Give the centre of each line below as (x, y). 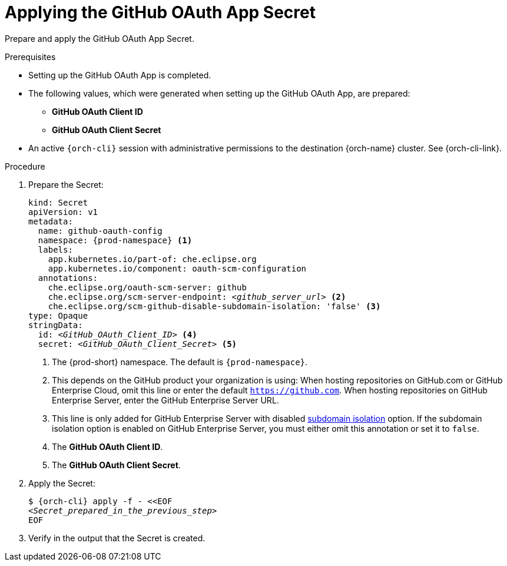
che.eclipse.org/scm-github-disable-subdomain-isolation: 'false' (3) (214, 306)
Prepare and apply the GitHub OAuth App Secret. (100, 38)
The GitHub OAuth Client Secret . (116, 465)
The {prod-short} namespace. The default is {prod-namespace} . (180, 362)
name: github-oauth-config (100, 231)
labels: (55, 249)
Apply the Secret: (62, 483)
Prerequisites (30, 57)
